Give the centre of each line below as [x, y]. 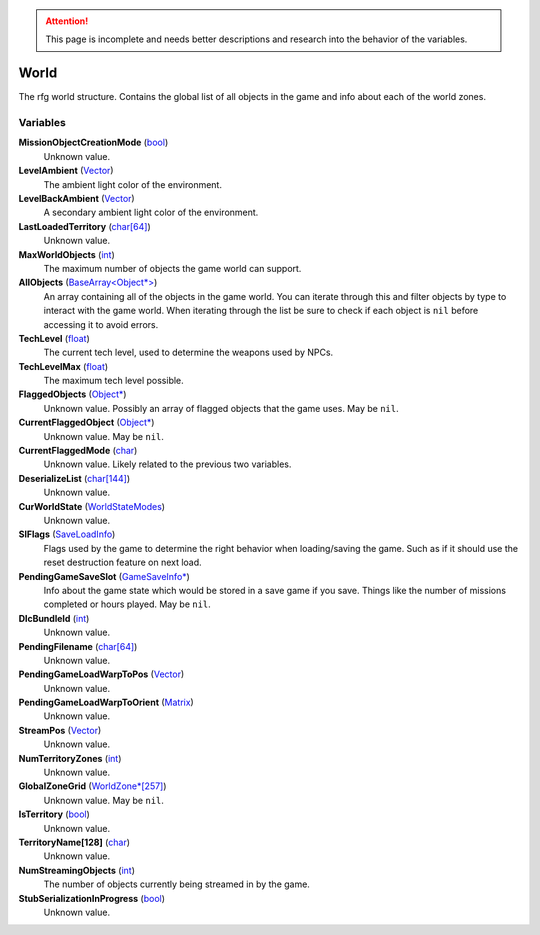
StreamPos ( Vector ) [60, 730]
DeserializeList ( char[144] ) [74, 478]
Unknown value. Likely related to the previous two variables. [167, 464]
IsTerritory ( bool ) [54, 814]
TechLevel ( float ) [54, 338]
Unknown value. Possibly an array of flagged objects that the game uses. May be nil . [221, 408]
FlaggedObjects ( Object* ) [72, 394]
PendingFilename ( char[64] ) [78, 646]
